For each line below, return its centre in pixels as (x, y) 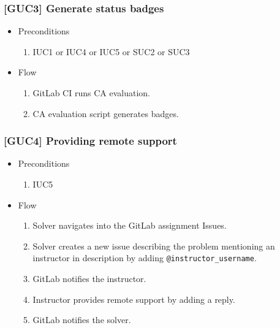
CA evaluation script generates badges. (106, 113)
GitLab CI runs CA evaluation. (91, 93)
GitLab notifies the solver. (82, 320)
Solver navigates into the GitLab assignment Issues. (130, 225)
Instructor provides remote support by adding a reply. (134, 299)
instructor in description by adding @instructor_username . (145, 258)
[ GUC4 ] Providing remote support (90, 141)
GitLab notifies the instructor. (89, 279)
